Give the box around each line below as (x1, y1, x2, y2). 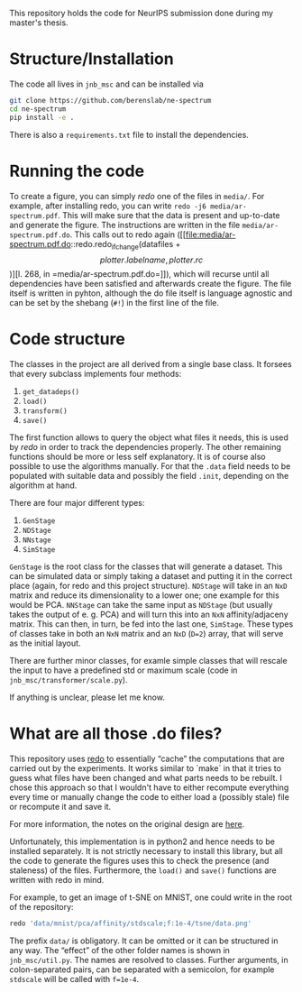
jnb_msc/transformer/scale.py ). (9, 675, 128, 685)
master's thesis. (9, 17, 69, 28)
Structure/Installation (9, 49, 174, 69)
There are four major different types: (9, 498, 145, 509)
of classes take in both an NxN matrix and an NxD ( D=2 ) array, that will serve (9, 629, 284, 639)
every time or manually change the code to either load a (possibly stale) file (9, 792, 290, 803)
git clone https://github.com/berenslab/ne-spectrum (9, 96, 212, 105)
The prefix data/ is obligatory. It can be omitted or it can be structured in (9, 935, 279, 946)
